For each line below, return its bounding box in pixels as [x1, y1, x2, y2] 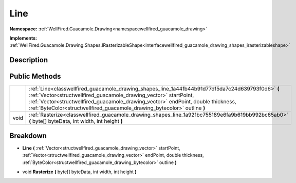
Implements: [9, 35, 38, 41]
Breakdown [9, 131, 47, 140]
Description [9, 56, 48, 64]
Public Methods [9, 72, 61, 81]
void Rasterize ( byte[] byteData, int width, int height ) [22, 169, 137, 175]
